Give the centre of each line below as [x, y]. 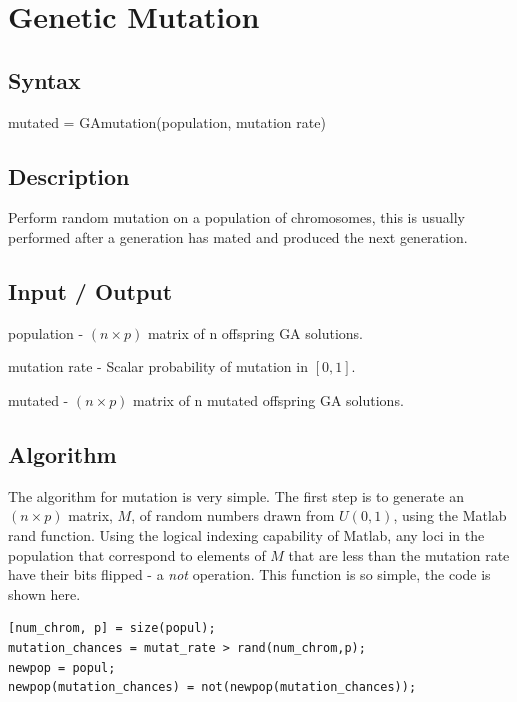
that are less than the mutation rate [399, 554]
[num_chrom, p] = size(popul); [112, 628]
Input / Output [90, 290]
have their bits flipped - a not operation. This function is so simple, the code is [249, 574]
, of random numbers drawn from [233, 515]
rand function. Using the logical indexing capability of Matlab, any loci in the [246, 534]
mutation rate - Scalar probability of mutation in [158, 366]
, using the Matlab [450, 515]
